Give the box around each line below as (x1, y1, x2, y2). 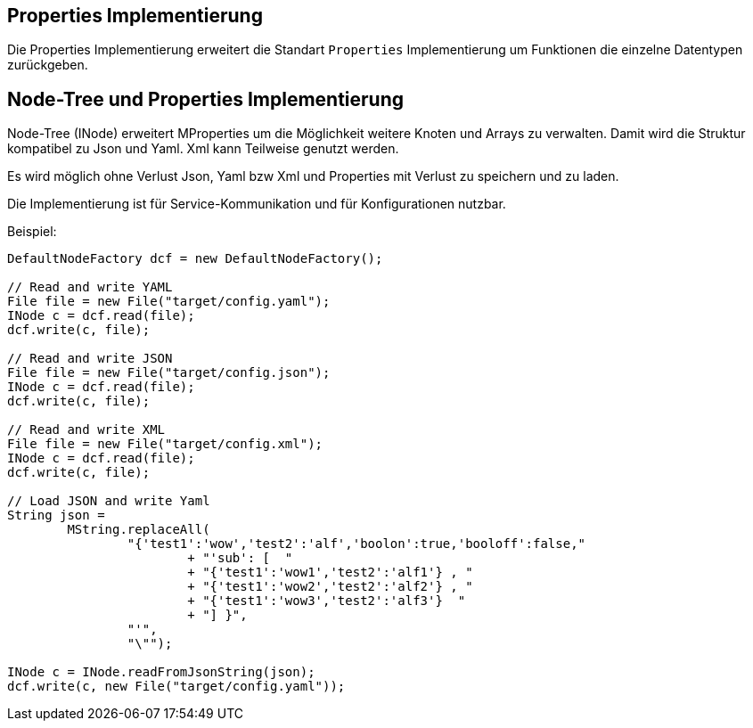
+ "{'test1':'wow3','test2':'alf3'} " (187, 593, 466, 609)
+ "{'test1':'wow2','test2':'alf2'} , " (187, 579, 473, 594)
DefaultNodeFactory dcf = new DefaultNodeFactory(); (7, 251, 383, 266)
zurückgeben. (7, 57, 88, 73)
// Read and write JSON (7, 351, 173, 366)
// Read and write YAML (7, 280, 173, 295)
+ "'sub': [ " (187, 551, 293, 566)
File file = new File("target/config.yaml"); (7, 294, 331, 309)
